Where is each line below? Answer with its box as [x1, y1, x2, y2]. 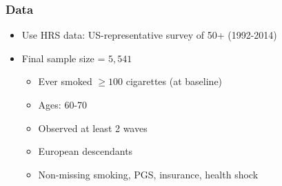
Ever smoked [38, 74, 92, 89]
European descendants [38, 144, 133, 158]
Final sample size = [21, 50, 105, 65]
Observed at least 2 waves [38, 120, 148, 135]
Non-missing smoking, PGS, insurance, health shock [38, 167, 259, 181]
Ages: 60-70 [38, 97, 88, 111]
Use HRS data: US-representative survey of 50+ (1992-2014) [21, 28, 277, 42]
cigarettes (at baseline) [125, 74, 223, 89]
